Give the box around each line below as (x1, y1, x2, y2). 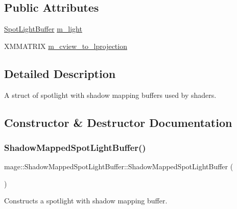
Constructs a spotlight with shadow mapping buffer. (4, 195, 168, 206)
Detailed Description (4, 65, 116, 81)
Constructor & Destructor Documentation (4, 114, 232, 130)
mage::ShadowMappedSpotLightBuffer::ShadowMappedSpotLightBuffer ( (4, 161, 233, 172)
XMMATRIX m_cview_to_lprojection (4, 40, 127, 51)
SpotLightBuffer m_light (4, 23, 82, 34)
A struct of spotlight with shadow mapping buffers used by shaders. (4, 89, 217, 100)
